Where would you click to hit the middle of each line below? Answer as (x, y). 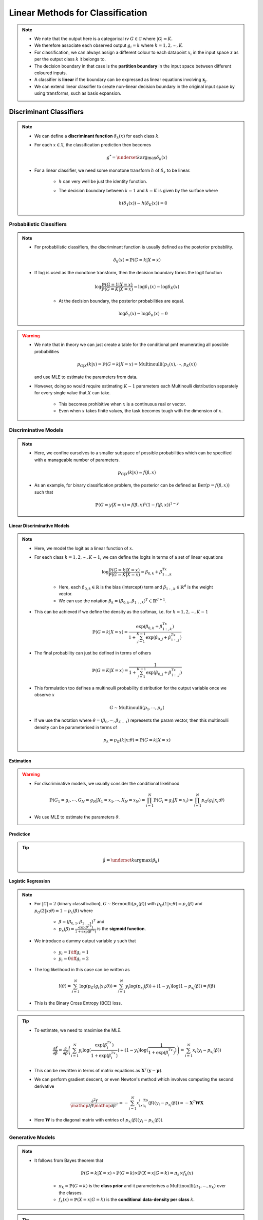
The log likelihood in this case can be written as (82, 970)
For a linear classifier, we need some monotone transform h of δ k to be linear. (113, 171)
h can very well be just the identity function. (103, 182)
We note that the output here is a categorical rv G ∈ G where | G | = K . (103, 39)
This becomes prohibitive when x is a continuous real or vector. (122, 404)
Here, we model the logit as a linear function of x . (84, 548)
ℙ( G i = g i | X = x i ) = (173, 800)
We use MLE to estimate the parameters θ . (77, 817)
